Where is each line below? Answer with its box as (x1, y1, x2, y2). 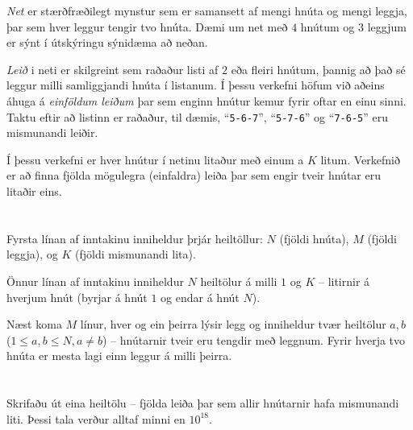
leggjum (367, 18, 407, 35)
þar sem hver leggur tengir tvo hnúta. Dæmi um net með (6, 18, 288, 35)
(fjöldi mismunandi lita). (75, 246, 196, 263)
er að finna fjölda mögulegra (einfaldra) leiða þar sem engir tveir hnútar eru (6, 167, 381, 184)
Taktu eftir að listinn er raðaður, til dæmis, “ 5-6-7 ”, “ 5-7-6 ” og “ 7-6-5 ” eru (6, 108, 388, 125)
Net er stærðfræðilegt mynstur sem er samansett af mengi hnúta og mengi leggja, (6, 2, 407, 19)
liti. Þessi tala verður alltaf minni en (6, 410, 186, 427)
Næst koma (6, 316, 62, 333)
